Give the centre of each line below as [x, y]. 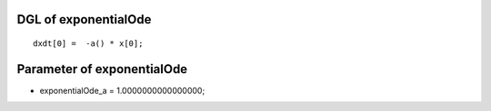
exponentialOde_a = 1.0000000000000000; [122, 90]
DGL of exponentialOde [84, 19]
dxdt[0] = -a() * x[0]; [88, 44]
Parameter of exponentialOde [102, 69]
